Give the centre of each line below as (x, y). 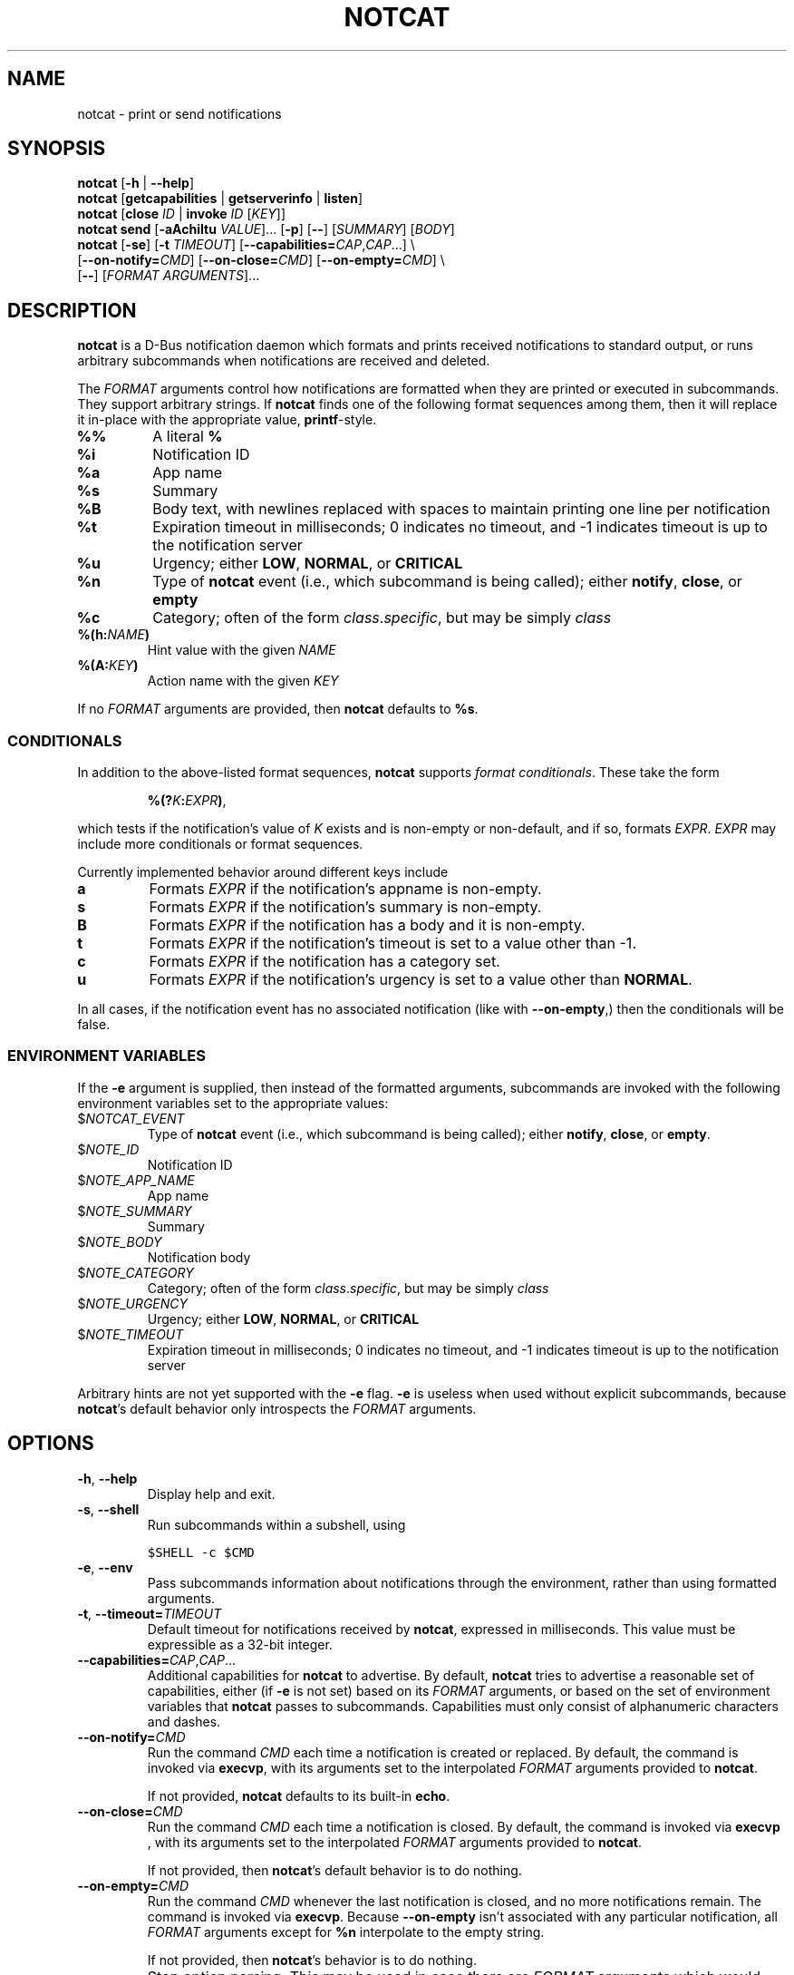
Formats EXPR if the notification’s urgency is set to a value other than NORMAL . (421, 980)
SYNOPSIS (57, 149)
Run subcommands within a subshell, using (276, 1524)
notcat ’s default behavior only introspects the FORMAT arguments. (277, 1408)
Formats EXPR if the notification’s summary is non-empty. (345, 907)
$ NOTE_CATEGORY (136, 1272)
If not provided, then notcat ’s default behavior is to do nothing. (334, 1870)
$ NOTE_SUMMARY (135, 1211)
